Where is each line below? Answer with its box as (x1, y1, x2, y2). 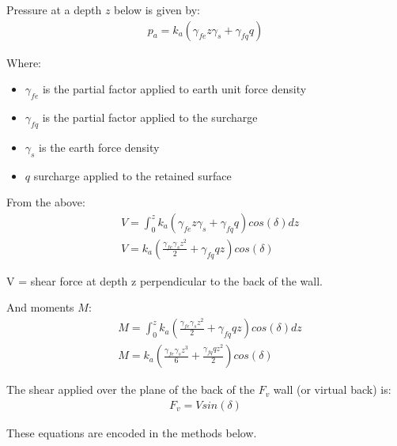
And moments (6, 299, 74, 316)
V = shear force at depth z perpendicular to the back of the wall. (6, 272, 323, 289)
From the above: (6, 194, 85, 210)
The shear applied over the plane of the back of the (6, 381, 255, 398)
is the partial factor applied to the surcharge (42, 109, 258, 126)
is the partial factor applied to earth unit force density (42, 81, 307, 97)
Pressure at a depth (6, 2, 102, 17)
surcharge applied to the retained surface (33, 167, 232, 183)
